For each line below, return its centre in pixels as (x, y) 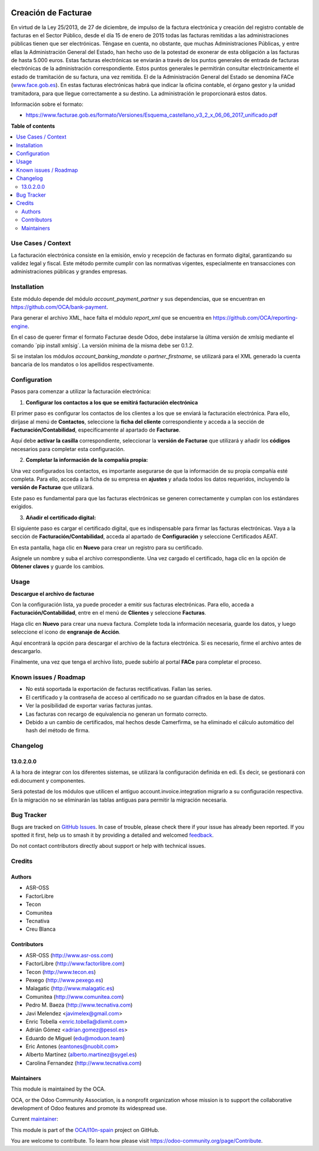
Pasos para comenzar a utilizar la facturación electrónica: (81, 391)
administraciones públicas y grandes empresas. (69, 272)
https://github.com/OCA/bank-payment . (60, 307)
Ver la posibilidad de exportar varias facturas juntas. (89, 706)
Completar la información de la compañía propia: (87, 460)
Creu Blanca (41, 929)
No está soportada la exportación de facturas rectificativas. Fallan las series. (119, 689)
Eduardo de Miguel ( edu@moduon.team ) (75, 1038)
